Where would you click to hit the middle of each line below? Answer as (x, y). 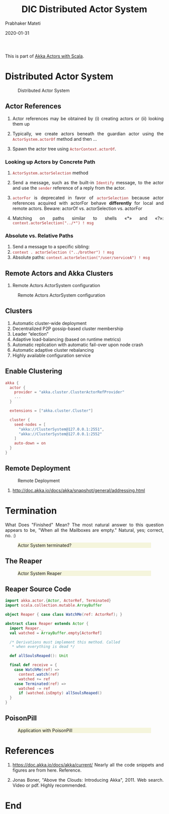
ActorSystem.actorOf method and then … (55, 139)
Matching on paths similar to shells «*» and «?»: (88, 218)
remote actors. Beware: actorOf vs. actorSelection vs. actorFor (77, 208)
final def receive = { (33, 665)
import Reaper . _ (27, 628)
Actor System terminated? (45, 545)
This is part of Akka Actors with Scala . (45, 56)
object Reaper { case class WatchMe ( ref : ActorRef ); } (64, 615)
